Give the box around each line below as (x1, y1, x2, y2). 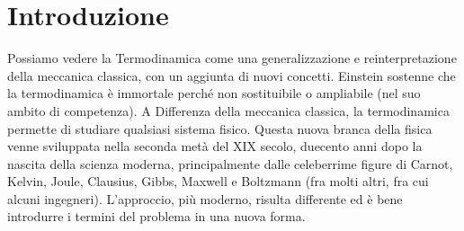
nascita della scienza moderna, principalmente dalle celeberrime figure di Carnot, (7, 154, 453, 173)
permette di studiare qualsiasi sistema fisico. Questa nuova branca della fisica (7, 119, 433, 138)
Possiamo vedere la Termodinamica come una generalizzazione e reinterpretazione (7, 49, 457, 67)
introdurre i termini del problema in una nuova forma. (7, 207, 306, 226)
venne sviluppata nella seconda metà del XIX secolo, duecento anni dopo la (7, 137, 423, 155)
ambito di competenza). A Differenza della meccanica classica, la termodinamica (7, 101, 450, 120)
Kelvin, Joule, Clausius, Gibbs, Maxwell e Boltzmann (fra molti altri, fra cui (7, 172, 429, 191)
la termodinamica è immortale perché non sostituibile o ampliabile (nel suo (7, 84, 421, 102)
